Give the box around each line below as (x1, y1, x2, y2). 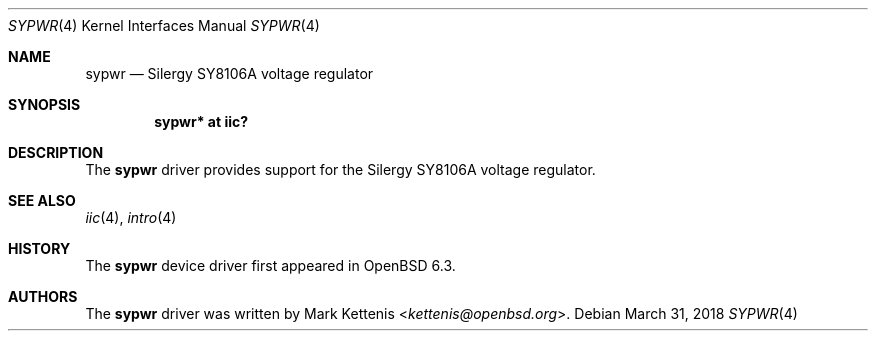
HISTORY (8, 240, 71, 257)
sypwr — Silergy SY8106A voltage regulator (85, 65, 374, 82)
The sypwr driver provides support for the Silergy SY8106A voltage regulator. (85, 161, 596, 178)
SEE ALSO (8, 192, 76, 209)
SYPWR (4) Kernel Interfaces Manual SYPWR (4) (8, 17, 320, 34)
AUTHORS (8, 288, 78, 305)
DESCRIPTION (8, 144, 104, 161)
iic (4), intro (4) (85, 209, 177, 226)
